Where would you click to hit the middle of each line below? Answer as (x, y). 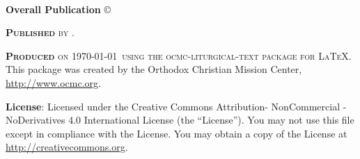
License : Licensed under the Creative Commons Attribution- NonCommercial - (176, 106)
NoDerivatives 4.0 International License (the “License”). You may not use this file (180, 120)
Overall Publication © (58, 9)
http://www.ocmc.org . (53, 82)
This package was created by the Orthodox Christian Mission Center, (154, 69)
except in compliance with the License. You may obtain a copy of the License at (177, 133)
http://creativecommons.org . (67, 147)
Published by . (40, 32)
